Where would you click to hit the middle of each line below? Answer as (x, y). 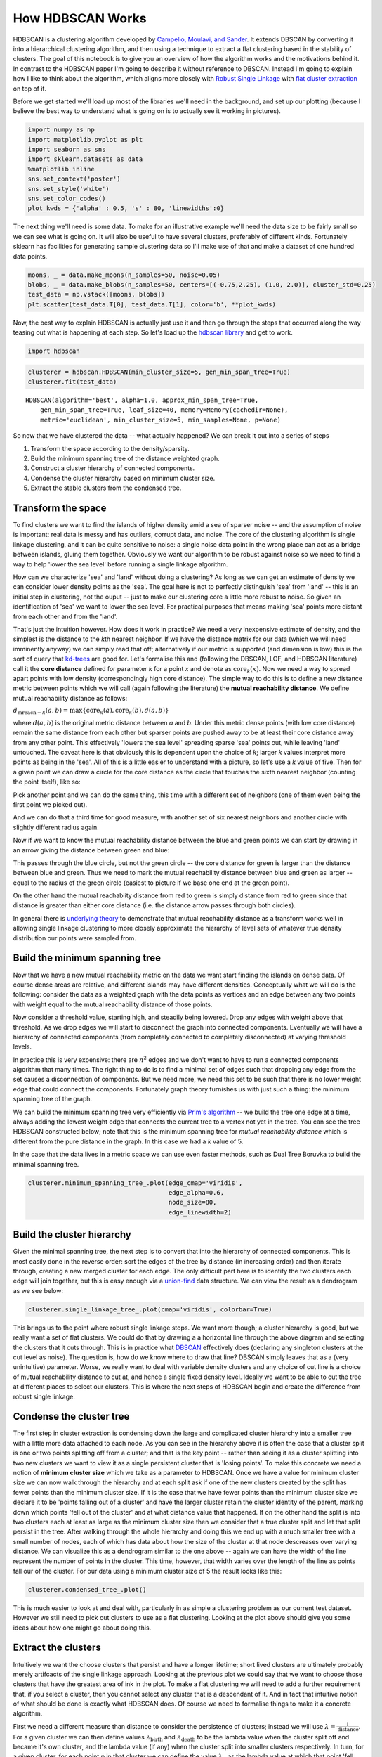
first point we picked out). (50, 804)
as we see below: (38, 1290)
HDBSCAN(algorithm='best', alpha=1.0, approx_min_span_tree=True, (142, 400)
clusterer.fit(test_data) (72, 382)
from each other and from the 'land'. (65, 616)
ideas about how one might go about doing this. (82, 1628)
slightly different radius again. (56, 827)
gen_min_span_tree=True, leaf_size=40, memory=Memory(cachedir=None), (164, 410)
